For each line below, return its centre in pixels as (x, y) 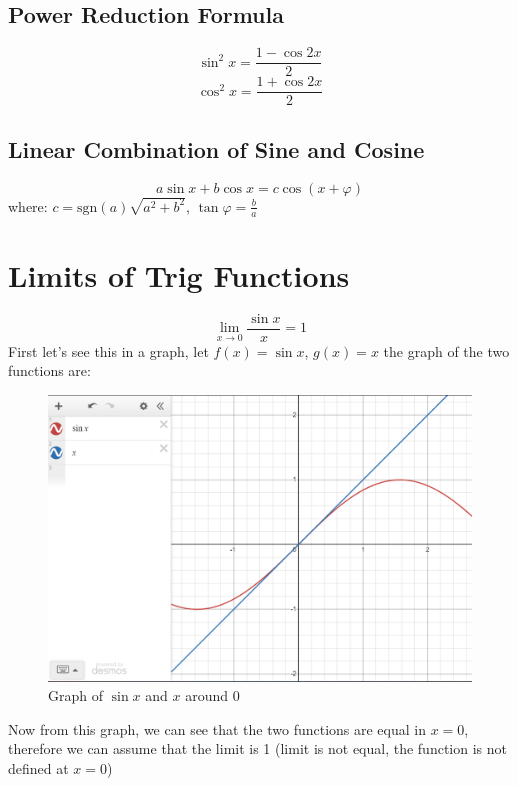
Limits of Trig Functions (179, 274)
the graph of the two (446, 350)
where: (28, 205)
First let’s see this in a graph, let (108, 350)
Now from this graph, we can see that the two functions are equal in (217, 728)
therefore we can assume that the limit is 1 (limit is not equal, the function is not (257, 748)
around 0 (212, 695)
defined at (38, 767)
